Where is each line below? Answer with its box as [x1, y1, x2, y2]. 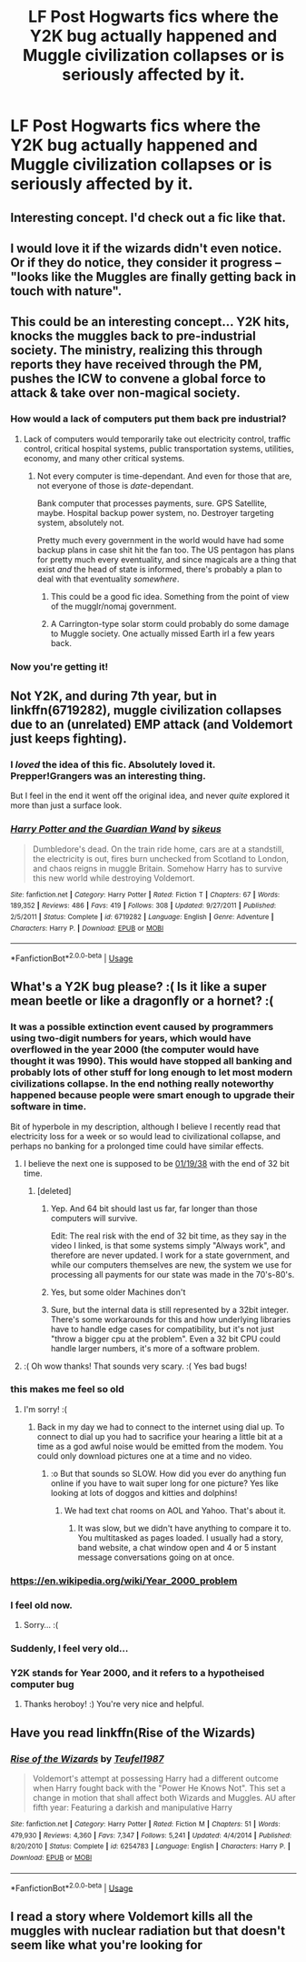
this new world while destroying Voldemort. [32, 872, 195, 884]
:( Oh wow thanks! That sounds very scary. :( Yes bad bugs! [23, 1360, 248, 1371]
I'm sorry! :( [23, 1403, 67, 1414]
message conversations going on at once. [77, 1552, 235, 1563]
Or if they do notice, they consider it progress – [10, 255, 281, 270]
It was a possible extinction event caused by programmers [10, 1021, 274, 1034]
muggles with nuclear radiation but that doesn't [10, 1923, 286, 1938]
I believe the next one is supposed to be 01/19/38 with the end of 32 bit [23, 1158, 290, 1168]
